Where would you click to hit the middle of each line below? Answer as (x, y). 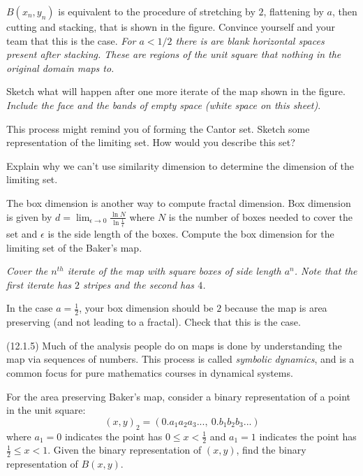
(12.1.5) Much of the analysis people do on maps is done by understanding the (174, 345)
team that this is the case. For (71, 40)
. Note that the (326, 271)
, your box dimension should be (146, 308)
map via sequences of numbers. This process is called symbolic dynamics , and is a (180, 359)
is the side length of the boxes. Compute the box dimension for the (191, 234)
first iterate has (39, 284)
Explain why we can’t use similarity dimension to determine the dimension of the (180, 165)
